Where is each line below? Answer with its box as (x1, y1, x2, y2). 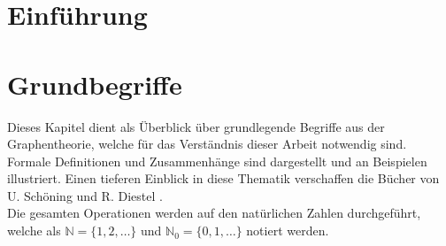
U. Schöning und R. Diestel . (7, 186, 163, 204)
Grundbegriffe (7, 65, 182, 102)
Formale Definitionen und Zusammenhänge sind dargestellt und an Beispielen (7, 151, 427, 170)
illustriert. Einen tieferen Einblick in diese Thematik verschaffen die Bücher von (7, 169, 440, 188)
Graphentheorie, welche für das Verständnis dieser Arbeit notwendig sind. (7, 135, 407, 153)
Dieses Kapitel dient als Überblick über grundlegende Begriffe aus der (7, 117, 385, 135)
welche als (7, 221, 61, 240)
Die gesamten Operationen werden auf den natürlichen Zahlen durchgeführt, (7, 204, 421, 222)
